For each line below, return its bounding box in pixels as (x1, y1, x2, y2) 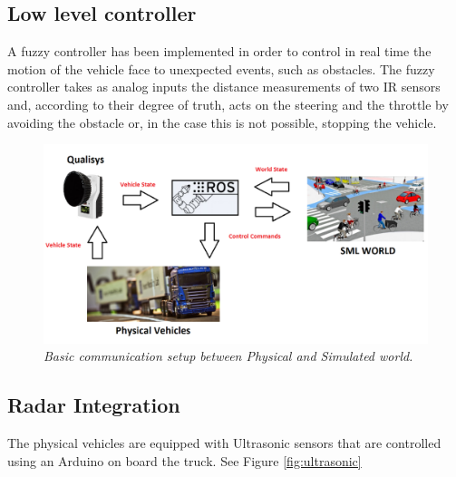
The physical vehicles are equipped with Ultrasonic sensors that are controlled (7, 433, 441, 453)
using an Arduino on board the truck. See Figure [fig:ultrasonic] (7, 451, 362, 470)
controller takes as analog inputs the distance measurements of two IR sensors (7, 77, 441, 96)
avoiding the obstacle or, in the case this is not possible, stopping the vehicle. (7, 112, 437, 131)
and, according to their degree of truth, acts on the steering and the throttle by (7, 94, 449, 113)
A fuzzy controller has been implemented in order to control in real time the (7, 42, 432, 61)
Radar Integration (7, 391, 180, 419)
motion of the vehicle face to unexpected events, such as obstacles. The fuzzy (7, 59, 435, 78)
